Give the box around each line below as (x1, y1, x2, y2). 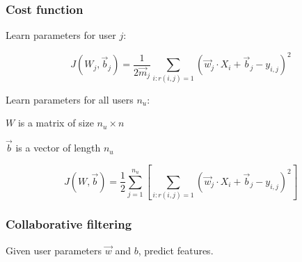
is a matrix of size (17, 115, 94, 130)
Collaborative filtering (6, 215, 132, 233)
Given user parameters (6, 243, 102, 257)
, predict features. (138, 243, 214, 257)
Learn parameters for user (6, 28, 116, 42)
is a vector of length (15, 140, 101, 155)
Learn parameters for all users (6, 92, 134, 106)
